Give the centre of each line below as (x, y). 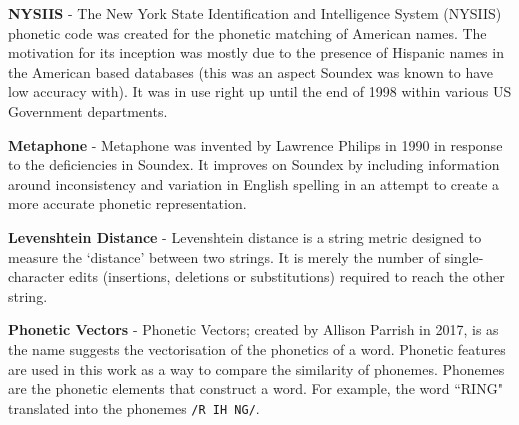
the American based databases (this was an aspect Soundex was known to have (251, 71)
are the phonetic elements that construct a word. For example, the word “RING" (255, 388)
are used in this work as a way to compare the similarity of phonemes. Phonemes (256, 368)
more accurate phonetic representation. (127, 203)
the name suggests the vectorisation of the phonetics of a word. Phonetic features (257, 348)
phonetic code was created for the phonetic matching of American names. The (247, 32)
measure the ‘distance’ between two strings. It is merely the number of (224, 256)
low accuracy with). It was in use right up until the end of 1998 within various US (260, 91)
